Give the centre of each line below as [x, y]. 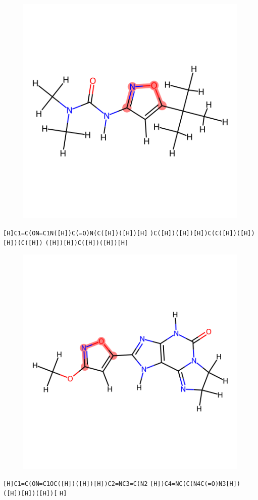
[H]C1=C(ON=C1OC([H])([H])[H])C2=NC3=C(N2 [75, 484]
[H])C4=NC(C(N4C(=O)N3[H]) [195, 484]
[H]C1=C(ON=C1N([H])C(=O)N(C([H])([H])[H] [75, 233]
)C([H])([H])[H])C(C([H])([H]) [202, 233]
